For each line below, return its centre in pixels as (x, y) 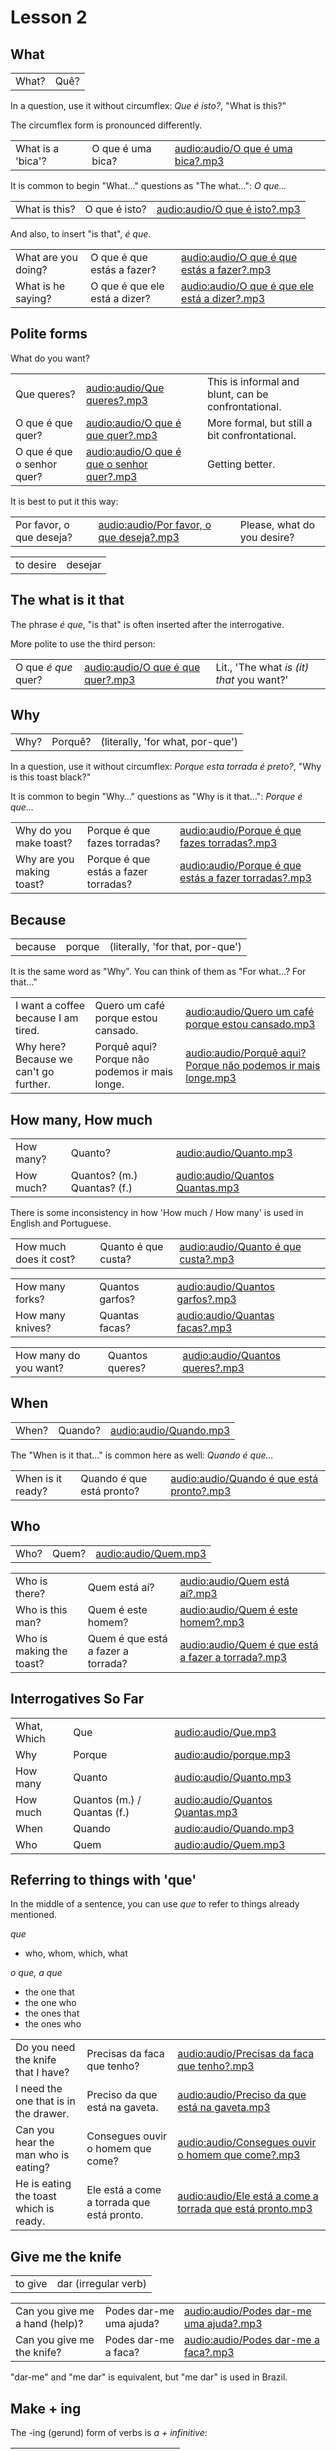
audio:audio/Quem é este (238, 1609)
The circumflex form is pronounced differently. (106, 125)
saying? (33, 298)
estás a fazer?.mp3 (226, 269)
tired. (27, 1031)
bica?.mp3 (199, 161)
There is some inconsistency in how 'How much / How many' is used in (157, 1213)
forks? (30, 1299)
